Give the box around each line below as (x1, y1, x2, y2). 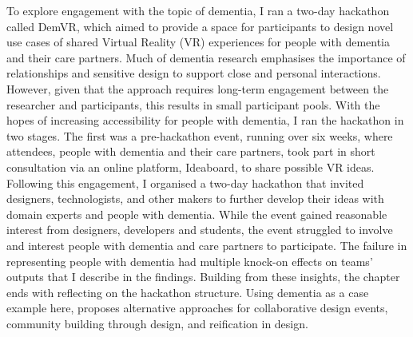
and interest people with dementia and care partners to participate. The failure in (6, 236, 407, 253)
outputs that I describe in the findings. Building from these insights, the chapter (6, 268, 400, 285)
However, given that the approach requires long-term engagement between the (6, 80, 389, 97)
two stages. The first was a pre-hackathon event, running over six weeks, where (6, 127, 393, 144)
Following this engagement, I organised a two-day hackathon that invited (6, 174, 364, 191)
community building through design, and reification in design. (6, 315, 308, 331)
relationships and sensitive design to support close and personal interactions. (6, 65, 381, 81)
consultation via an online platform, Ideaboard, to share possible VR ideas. (6, 158, 375, 175)
